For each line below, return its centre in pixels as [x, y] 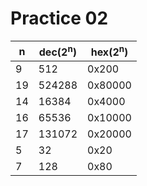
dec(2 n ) [57, 51]
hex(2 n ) [109, 51]
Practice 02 [59, 18]
